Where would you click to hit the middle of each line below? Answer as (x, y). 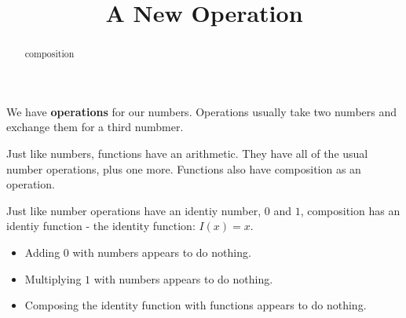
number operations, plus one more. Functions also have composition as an (184, 168)
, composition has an (350, 210)
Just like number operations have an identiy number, (134, 210)
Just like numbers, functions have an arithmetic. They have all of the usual (187, 154)
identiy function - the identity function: (101, 226)
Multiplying (53, 278)
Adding (42, 252)
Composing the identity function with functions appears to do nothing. (196, 305)
